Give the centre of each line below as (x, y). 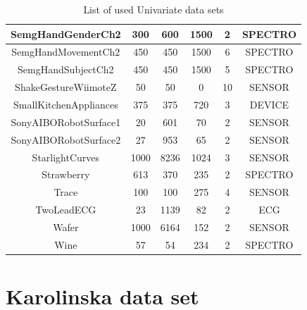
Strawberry (66, 174)
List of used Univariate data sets (153, 9)
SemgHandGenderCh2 (66, 33)
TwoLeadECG (66, 210)
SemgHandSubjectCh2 (66, 69)
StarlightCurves (66, 157)
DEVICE (269, 104)
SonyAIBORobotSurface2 (66, 139)
